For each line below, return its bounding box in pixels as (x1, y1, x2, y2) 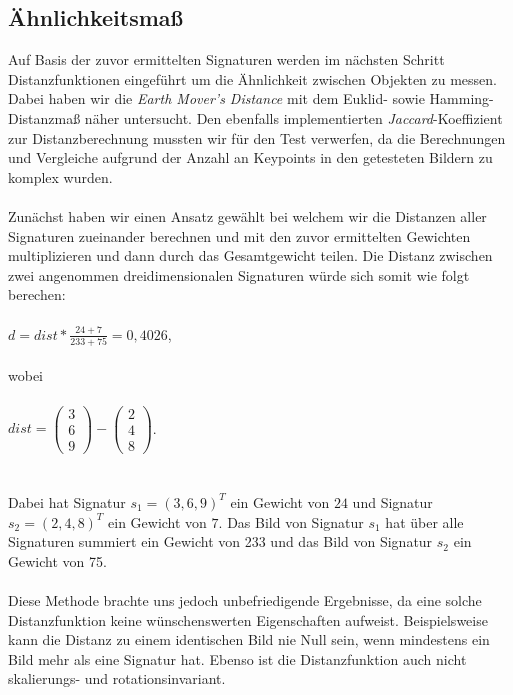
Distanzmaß (8, 107, 81, 128)
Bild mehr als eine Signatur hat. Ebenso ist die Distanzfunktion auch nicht (8, 648, 467, 669)
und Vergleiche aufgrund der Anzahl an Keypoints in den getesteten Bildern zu (8, 147, 493, 168)
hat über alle (385, 511, 464, 532)
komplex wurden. (8, 166, 113, 187)
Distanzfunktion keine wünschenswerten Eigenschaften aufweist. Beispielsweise (8, 609, 488, 630)
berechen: (8, 284, 66, 305)
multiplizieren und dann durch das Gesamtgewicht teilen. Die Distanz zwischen (8, 245, 493, 266)
